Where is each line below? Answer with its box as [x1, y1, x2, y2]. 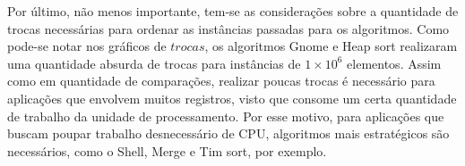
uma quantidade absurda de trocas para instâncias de [7, 54, 301, 72]
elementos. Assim [347, 54, 442, 72]
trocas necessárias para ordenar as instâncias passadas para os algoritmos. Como [7, 19, 450, 37]
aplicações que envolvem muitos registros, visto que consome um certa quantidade [7, 88, 457, 107]
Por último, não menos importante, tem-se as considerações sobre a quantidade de [7, 2, 459, 20]
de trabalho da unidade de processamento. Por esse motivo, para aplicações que [7, 106, 444, 125]
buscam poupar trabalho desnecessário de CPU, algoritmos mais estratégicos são [7, 124, 450, 143]
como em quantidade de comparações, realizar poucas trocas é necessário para [7, 71, 435, 90]
